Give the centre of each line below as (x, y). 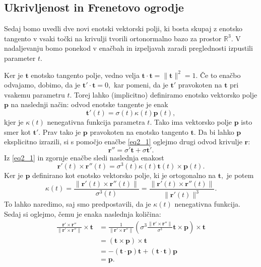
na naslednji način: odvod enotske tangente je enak (89, 104)
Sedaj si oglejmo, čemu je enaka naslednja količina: (83, 214)
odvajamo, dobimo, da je (42, 85)
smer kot (17, 131)
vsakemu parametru (35, 94)
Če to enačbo (220, 75)
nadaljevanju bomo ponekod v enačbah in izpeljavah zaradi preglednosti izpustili (128, 48)
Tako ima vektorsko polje (193, 121)
